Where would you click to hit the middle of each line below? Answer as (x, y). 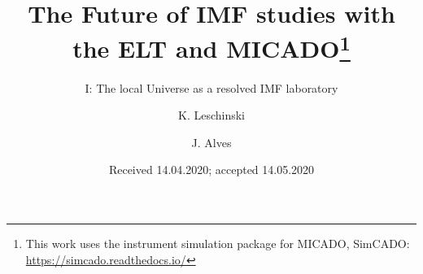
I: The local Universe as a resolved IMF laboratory (211, 87)
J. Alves (211, 142)
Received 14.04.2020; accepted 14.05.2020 (211, 170)
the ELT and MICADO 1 (211, 47)
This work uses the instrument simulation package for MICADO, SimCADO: (218, 244)
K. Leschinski (211, 115)
